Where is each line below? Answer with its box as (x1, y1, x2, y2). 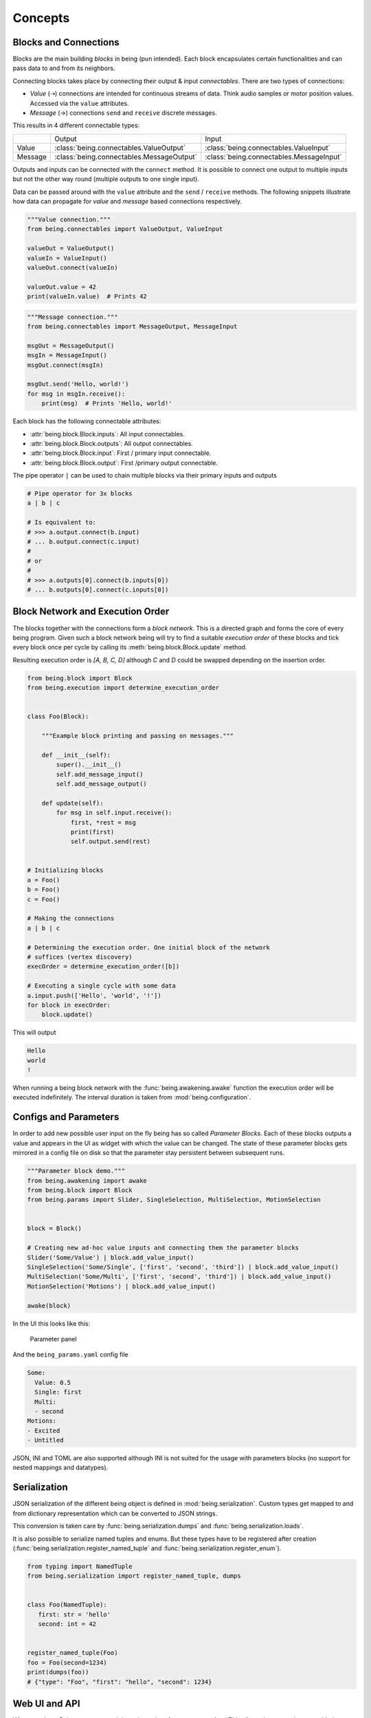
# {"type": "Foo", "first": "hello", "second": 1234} (27, 1677, 212, 1686)
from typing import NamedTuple (27, 1562, 133, 1570)
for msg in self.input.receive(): (56, 809, 172, 817)
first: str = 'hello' (38, 1610, 111, 1618)
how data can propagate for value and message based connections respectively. (12, 197, 243, 205)
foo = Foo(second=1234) (27, 1658, 108, 1666)
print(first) (70, 828, 115, 836)
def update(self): (41, 799, 104, 807)
